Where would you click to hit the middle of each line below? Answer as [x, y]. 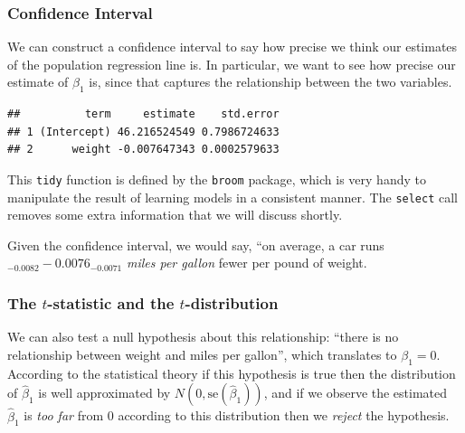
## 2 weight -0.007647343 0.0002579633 [143, 150]
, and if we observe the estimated [356, 393]
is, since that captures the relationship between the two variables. [270, 82]
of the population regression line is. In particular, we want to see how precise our [232, 64]
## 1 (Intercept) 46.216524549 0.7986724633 [143, 132]
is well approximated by [104, 393]
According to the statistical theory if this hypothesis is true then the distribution [232, 373]
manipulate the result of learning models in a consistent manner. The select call [232, 197]
